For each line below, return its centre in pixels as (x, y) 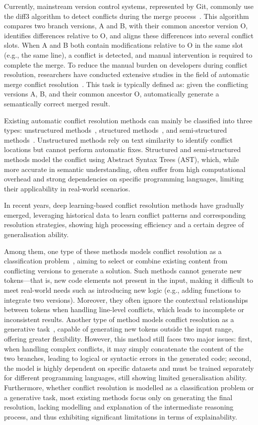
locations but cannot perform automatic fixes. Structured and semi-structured (123, 149)
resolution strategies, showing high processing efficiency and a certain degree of (124, 224)
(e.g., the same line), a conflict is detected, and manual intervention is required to (128, 54)
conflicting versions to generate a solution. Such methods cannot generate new (123, 270)
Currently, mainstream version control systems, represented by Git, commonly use (129, 6)
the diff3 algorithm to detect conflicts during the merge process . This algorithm (127, 16)
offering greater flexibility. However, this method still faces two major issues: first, (128, 339)
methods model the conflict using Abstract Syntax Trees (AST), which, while (122, 159)
